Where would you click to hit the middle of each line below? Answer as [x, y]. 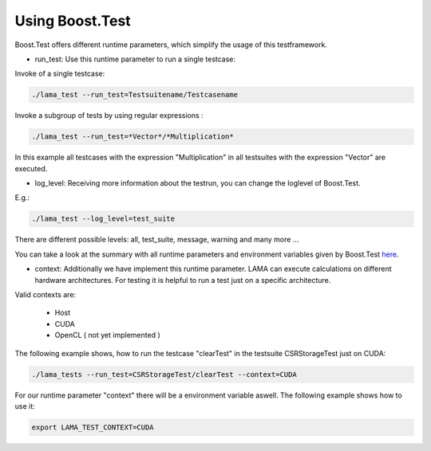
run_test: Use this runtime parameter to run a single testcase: [135, 59]
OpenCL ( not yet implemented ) [107, 335]
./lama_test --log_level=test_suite [103, 219]
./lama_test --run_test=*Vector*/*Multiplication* [133, 137]
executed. [31, 168]
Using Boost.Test [73, 21]
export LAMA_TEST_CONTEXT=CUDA [93, 427]
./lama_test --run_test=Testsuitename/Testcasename [135, 95]
